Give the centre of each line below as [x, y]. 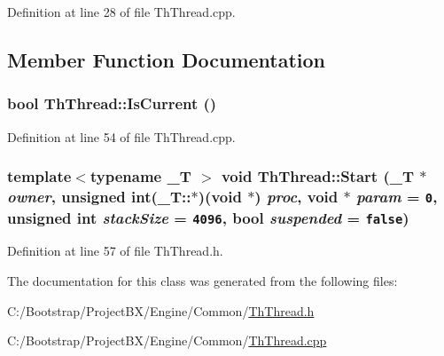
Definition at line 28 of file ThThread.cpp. [121, 12]
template [39, 176]
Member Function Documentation [167, 59]
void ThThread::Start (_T [317, 176]
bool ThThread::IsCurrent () [112, 103]
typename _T [140, 176]
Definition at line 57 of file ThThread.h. [115, 251]
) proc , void [296, 197]
